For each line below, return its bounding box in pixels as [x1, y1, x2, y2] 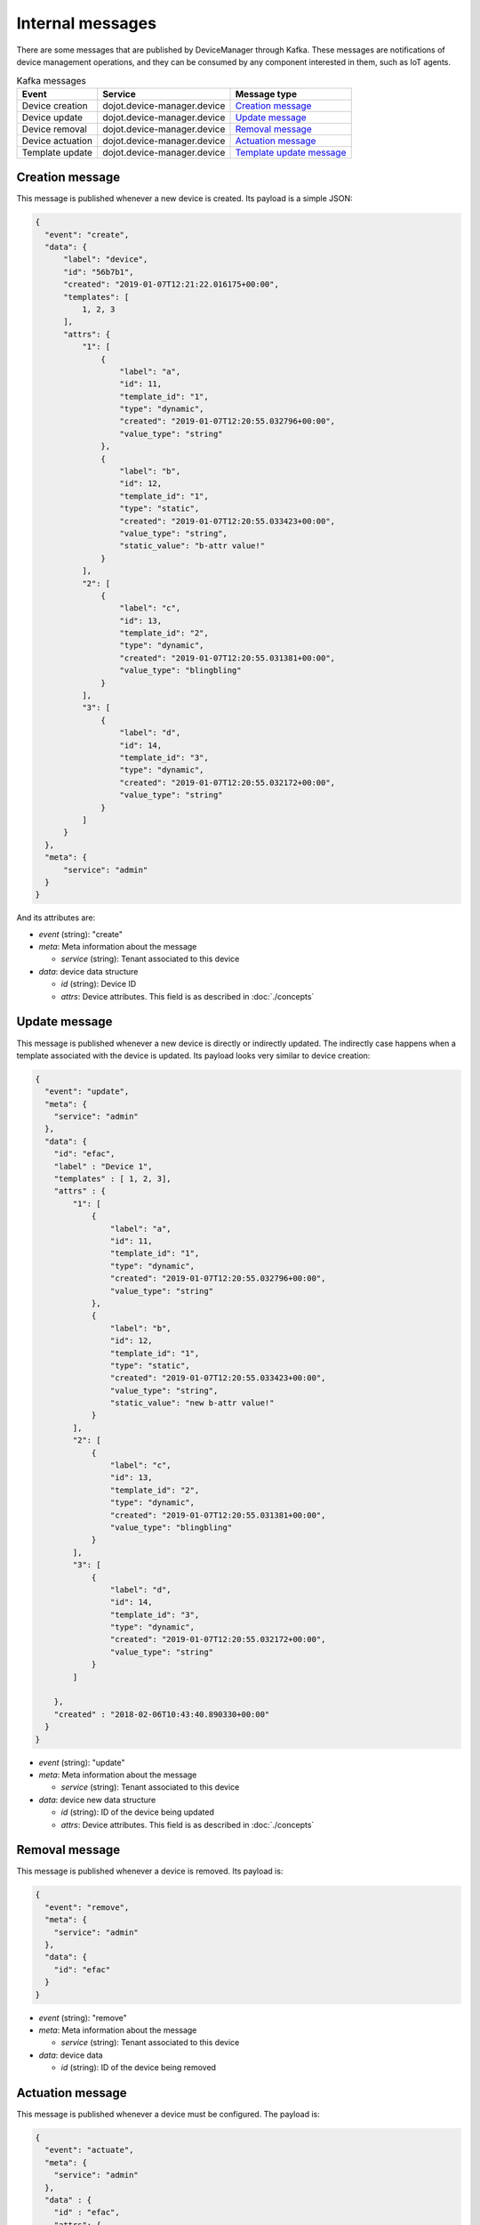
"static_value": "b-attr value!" [119, 541, 266, 551]
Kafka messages [16, 74, 86, 86]
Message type [235, 87, 298, 100]
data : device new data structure [38, 1794, 156, 1805]
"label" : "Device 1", [53, 1161, 153, 1171]
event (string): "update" [38, 1757, 125, 1768]
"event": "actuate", [44, 2145, 134, 2156]
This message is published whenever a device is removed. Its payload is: [16, 1865, 284, 1877]
